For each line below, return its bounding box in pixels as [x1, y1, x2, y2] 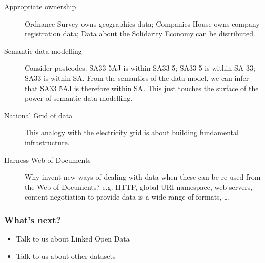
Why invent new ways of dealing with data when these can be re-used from [25, 171, 261, 182]
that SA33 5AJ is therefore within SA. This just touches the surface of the [25, 82, 259, 93]
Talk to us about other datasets [16, 250, 116, 261]
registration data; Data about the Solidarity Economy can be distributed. [25, 28, 255, 39]
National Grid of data [4, 109, 73, 120]
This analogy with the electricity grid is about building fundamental [25, 127, 239, 138]
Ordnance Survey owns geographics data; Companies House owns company [25, 18, 260, 29]
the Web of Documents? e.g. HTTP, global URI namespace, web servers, [25, 181, 253, 192]
